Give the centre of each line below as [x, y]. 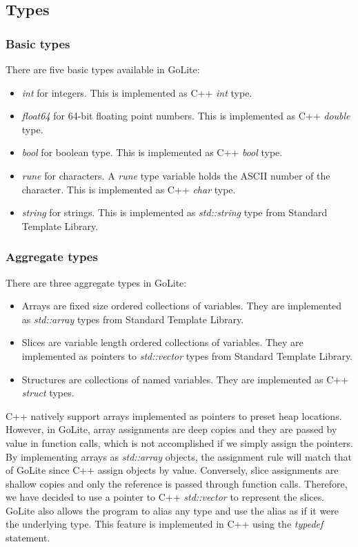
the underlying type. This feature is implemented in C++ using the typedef [165, 524]
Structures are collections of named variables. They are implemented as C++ [185, 379]
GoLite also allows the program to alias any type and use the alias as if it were [172, 510]
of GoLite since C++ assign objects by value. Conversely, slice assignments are [172, 470]
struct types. [48, 393]
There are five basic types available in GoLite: [103, 69]
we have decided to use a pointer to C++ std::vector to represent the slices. [165, 497]
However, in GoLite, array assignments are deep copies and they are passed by [171, 429]
